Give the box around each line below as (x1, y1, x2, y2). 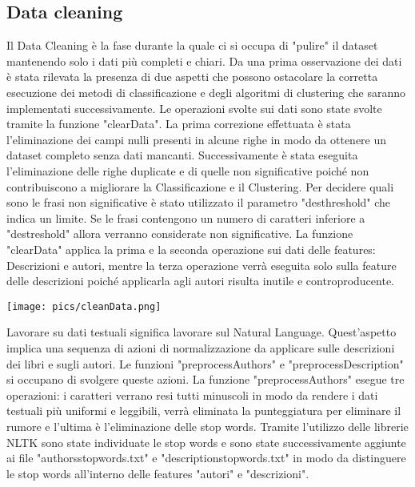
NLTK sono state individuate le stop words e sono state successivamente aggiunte (6, 433, 406, 450)
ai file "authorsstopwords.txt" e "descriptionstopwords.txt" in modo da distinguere (6, 449, 406, 466)
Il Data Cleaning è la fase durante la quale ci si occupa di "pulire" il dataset (6, 37, 378, 54)
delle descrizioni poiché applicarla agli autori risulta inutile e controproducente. (6, 272, 394, 289)
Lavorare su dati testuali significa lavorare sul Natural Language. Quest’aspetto (6, 324, 397, 340)
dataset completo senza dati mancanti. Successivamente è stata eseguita (6, 147, 358, 163)
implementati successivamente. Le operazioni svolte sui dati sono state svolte (6, 99, 382, 116)
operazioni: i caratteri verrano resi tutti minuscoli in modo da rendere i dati (6, 386, 378, 403)
